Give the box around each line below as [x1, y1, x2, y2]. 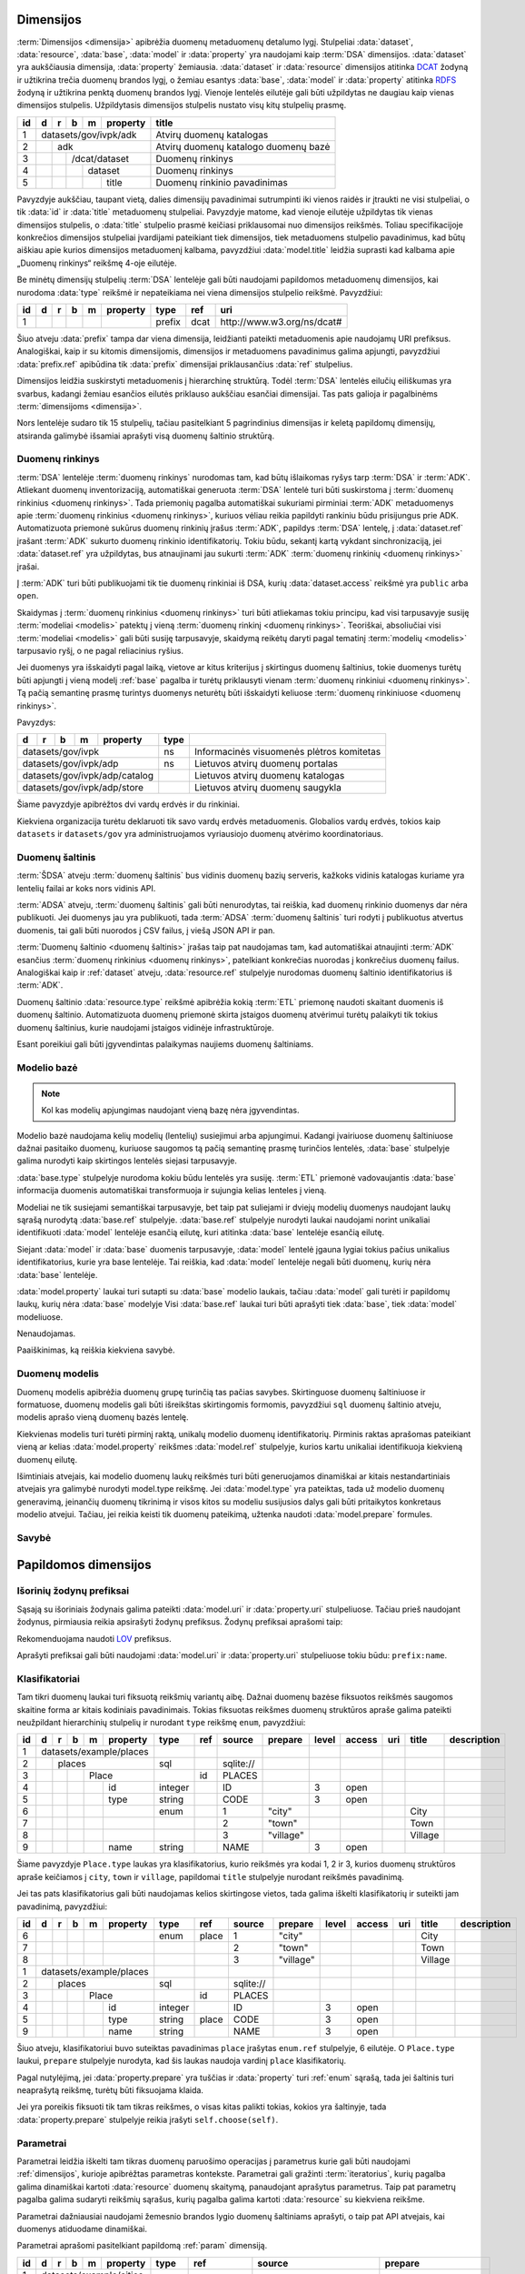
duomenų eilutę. [16, 1454, 78, 1464]
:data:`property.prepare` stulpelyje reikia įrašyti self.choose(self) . [16, 2114, 279, 2125]
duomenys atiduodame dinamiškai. [16, 2223, 147, 2234]
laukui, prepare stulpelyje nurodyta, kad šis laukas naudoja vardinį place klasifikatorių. [16, 2056, 347, 2067]
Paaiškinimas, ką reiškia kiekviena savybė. [16, 1344, 176, 1355]
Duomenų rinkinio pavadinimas [155, 176, 288, 188]
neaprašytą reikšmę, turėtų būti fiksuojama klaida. [16, 2085, 204, 2096]
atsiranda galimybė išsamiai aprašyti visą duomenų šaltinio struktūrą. [16, 430, 275, 441]
